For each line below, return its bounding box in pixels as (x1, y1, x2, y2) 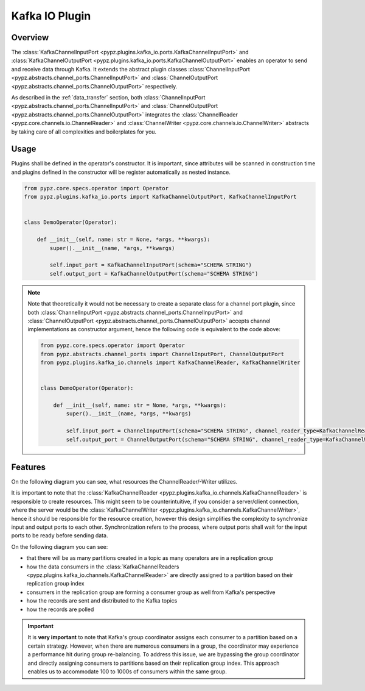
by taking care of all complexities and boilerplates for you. (11, 128, 157, 135)
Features (11, 462, 46, 472)
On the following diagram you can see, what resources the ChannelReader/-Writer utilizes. (11, 478, 238, 485)
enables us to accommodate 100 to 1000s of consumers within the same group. (27, 668, 228, 675)
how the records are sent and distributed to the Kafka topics (26, 597, 178, 604)
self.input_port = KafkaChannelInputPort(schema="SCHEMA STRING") (49, 262, 252, 268)
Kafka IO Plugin (11, 9, 91, 23)
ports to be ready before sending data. (11, 532, 108, 539)
